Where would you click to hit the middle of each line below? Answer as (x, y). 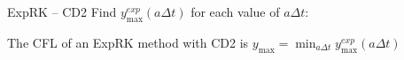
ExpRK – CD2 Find (62, 11)
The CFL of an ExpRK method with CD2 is (128, 42)
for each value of (235, 11)
